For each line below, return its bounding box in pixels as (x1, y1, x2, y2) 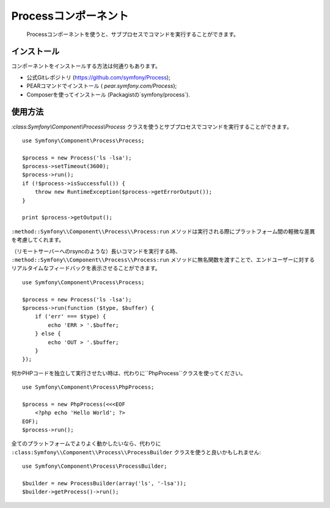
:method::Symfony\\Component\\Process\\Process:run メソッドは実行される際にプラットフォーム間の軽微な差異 (11, 227, 315, 235)
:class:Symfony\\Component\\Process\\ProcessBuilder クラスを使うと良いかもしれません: (11, 448, 261, 455)
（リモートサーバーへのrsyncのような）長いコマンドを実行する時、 (11, 248, 181, 255)
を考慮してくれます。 (11, 236, 64, 244)
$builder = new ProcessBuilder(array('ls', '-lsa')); (22, 480, 186, 487)
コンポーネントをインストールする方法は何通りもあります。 (11, 62, 161, 70)
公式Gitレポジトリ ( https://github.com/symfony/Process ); (26, 73, 170, 81)
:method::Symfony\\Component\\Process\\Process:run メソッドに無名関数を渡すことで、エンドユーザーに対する (11, 256, 315, 263)
